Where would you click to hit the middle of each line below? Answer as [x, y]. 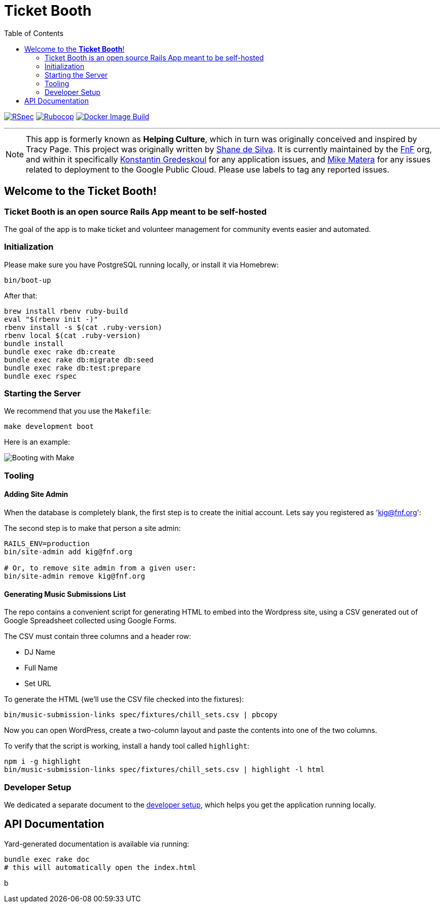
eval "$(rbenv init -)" [51, 319]
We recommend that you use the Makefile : [78, 411]
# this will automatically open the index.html [100, 867]
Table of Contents [34, 33]
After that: [21, 295]
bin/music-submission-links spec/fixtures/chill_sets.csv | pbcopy [141, 715]
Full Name [41, 668]
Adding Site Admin [36, 494]
